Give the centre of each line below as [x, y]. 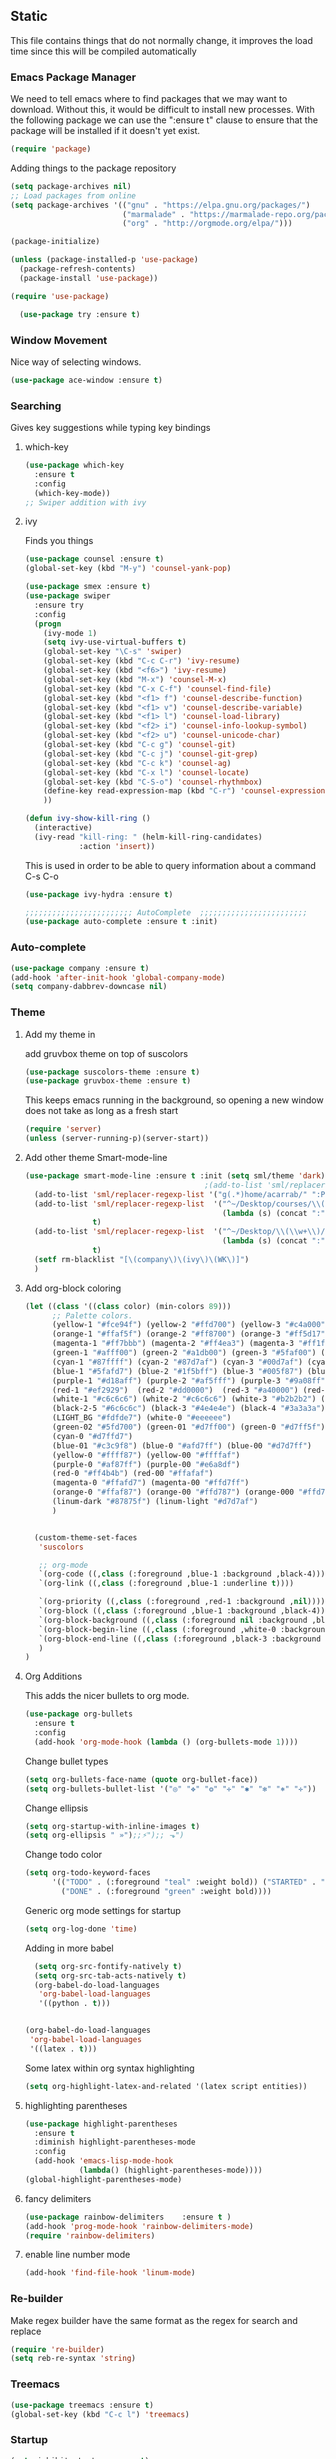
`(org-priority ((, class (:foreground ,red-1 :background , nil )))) [182, 1602]
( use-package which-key [74, 465]
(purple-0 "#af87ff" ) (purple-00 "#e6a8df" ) [146, 1464]
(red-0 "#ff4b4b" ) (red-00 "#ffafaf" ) [132, 1474]
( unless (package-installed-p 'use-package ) [104, 260]
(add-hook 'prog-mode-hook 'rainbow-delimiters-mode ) [139, 2226]
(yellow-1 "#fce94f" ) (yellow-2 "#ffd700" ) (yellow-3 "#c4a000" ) [190, 1325]
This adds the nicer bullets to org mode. [107, 1696]
